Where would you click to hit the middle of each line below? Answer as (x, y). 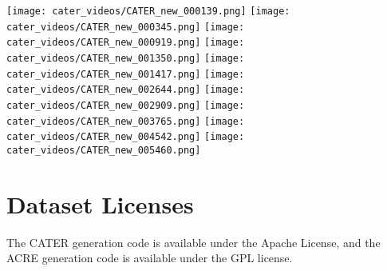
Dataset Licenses (100, 203)
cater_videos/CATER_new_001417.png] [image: (126, 74)
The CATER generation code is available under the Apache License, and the (193, 242)
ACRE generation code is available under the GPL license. (150, 258)
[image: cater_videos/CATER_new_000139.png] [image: (148, 11)
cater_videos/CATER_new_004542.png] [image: (126, 137)
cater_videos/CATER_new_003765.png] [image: (126, 121)
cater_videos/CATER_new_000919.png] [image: (126, 43)
